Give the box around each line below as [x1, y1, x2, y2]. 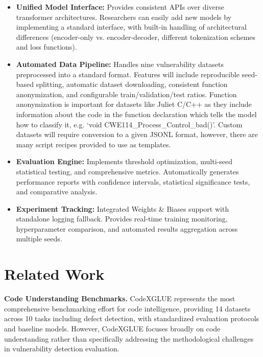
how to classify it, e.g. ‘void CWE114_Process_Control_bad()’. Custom [16, 119, 243, 129]
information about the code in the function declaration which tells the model [16, 108, 257, 119]
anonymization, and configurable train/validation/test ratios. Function [16, 88, 237, 99]
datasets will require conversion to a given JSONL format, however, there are [16, 129, 258, 140]
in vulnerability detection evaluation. [4, 343, 119, 354]
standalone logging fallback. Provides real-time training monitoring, [16, 213, 228, 224]
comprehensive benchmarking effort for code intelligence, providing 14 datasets [4, 303, 251, 314]
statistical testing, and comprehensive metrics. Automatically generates [16, 166, 239, 176]
